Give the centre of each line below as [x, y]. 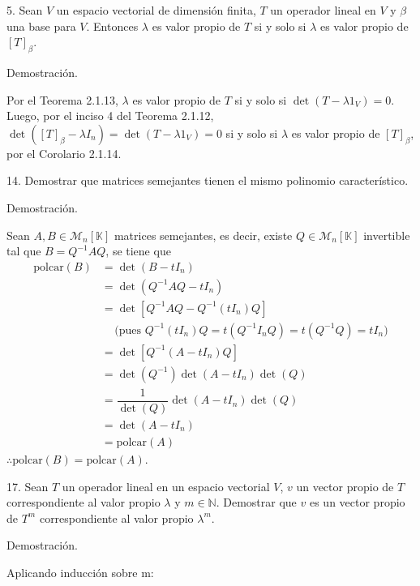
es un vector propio [357, 502]
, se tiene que [138, 251]
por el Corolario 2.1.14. [64, 153]
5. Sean [25, 10]
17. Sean [28, 486]
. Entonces [112, 26]
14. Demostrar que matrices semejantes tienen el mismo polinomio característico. [208, 180]
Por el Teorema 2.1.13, [62, 99]
